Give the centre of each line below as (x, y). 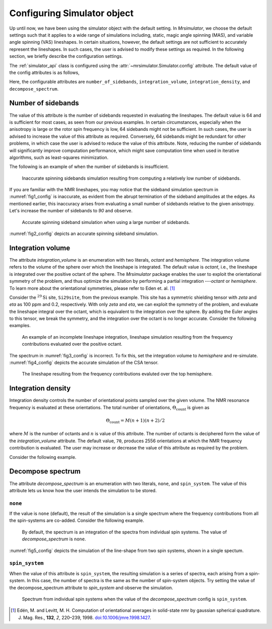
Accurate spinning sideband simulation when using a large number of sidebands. (106, 222)
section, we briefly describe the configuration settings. (66, 56)
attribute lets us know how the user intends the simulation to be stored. (83, 490)
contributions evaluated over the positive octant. (72, 344)
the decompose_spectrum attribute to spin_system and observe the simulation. (91, 587)
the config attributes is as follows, (45, 72)
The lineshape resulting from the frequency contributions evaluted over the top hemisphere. (117, 374)
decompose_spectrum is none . (54, 539)
